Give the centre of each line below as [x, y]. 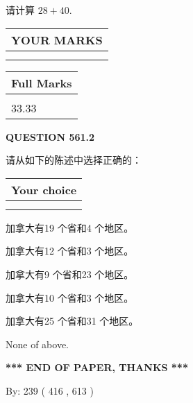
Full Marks [42, 83]
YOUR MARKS [57, 40]
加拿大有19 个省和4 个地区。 [70, 227]
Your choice [44, 189]
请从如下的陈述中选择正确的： [74, 160]
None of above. [37, 344]
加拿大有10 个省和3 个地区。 [70, 297]
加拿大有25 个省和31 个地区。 [72, 321]
